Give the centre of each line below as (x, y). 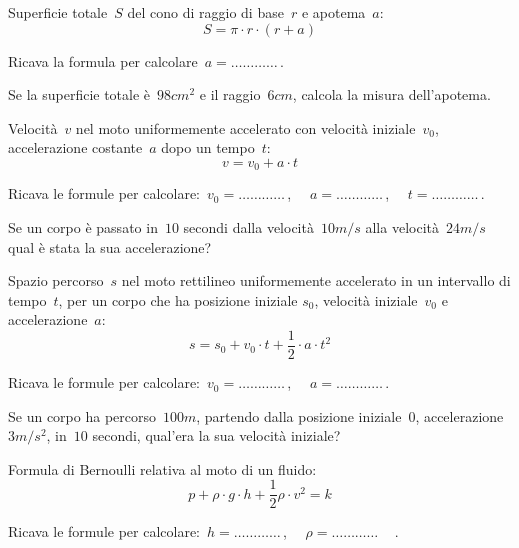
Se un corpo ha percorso (82, 415)
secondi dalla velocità (248, 227)
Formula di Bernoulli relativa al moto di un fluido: (162, 468)
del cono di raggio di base (205, 12)
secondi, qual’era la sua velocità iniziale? (216, 435)
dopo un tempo (208, 147)
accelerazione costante (75, 147)
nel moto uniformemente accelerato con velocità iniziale (245, 127)
